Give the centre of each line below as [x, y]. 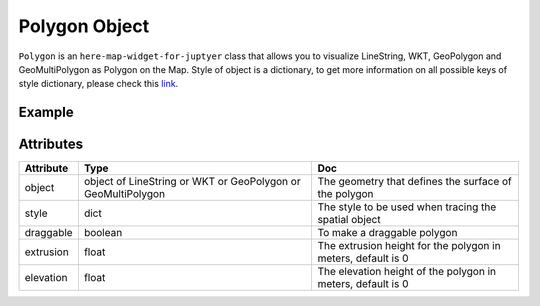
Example [46, 112]
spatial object [349, 220]
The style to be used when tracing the [407, 207]
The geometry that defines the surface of [414, 182]
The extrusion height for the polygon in [409, 246]
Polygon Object [84, 26]
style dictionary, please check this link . [98, 84]
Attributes [51, 144]
